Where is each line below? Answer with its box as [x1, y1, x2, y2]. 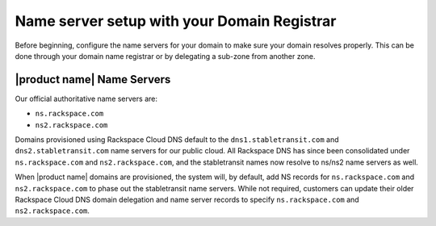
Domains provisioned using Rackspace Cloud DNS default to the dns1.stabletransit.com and [15, 135, 339, 144]
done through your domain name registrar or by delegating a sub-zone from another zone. [15, 51, 316, 61]
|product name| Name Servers [15, 73, 171, 86]
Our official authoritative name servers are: [15, 94, 157, 103]
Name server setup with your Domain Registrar [15, 12, 337, 30]
